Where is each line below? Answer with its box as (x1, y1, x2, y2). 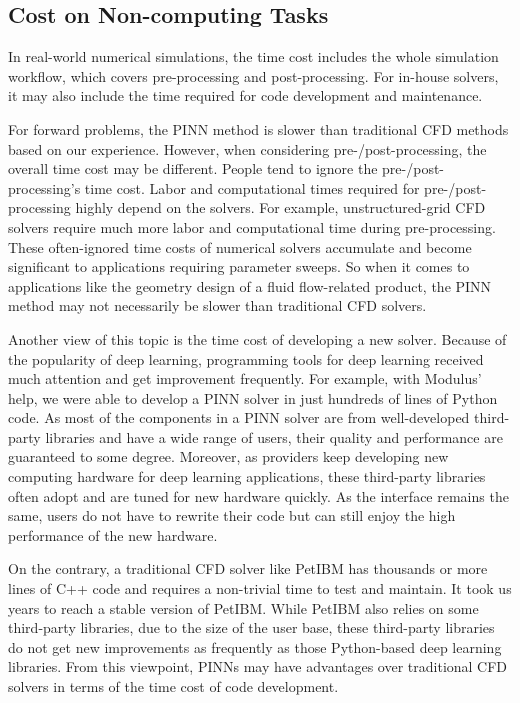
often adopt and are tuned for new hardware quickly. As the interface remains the (8, 485, 509, 506)
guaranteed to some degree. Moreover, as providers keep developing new (8, 446, 449, 467)
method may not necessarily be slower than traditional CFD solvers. (8, 295, 427, 316)
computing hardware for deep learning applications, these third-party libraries (8, 466, 486, 487)
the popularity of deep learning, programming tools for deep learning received (8, 348, 484, 369)
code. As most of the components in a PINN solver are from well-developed (8, 407, 470, 428)
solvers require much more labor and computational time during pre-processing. (8, 216, 496, 237)
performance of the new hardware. (8, 524, 218, 545)
